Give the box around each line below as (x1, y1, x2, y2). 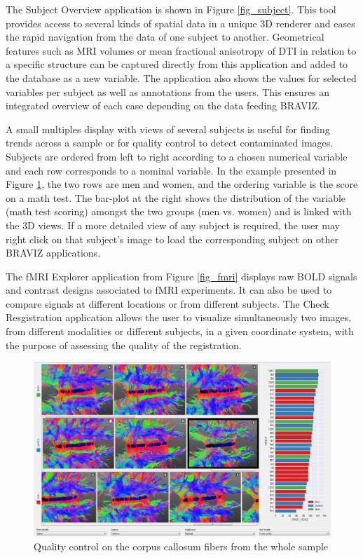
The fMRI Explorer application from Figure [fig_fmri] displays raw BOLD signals (6, 268, 357, 283)
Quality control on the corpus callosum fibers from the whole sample (34, 538, 329, 553)
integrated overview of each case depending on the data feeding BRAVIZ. (6, 98, 320, 113)
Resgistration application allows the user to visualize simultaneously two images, (6, 310, 352, 325)
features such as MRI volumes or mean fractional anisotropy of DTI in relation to (6, 43, 357, 57)
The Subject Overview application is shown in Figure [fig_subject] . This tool (6, 2, 336, 16)
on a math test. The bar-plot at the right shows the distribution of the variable (6, 190, 346, 205)
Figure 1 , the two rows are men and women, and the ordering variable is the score (6, 177, 358, 191)
